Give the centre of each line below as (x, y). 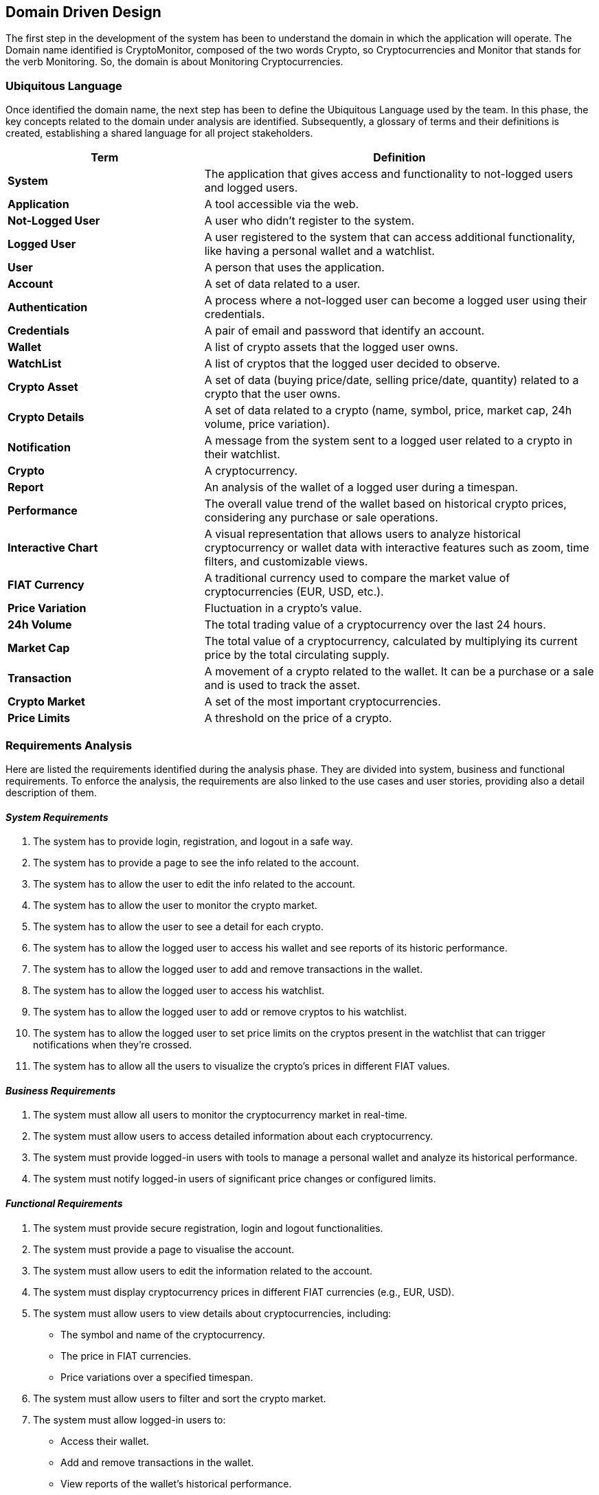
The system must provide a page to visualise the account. (164, 1249)
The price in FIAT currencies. (126, 1356)
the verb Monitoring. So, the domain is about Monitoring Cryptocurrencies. (174, 62)
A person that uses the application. (294, 268)
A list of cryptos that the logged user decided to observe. (352, 364)
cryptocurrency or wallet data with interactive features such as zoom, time (397, 548)
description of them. (51, 792)
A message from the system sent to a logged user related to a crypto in (388, 441)
